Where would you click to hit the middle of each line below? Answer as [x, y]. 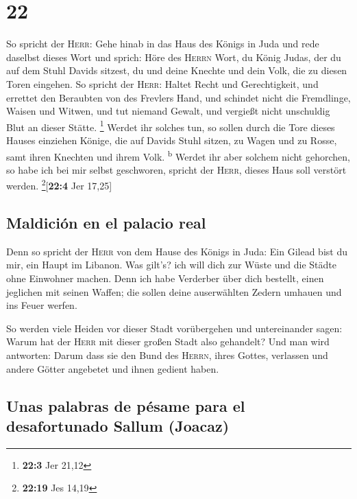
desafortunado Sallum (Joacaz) [118, 425]
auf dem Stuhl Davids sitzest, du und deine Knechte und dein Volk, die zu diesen [177, 70]
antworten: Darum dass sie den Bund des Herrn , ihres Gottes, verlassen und [167, 355]
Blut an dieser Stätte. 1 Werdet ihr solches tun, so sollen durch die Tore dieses [171, 126]
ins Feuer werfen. [42, 305]
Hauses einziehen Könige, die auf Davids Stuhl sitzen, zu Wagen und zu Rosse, [172, 140]
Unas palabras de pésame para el [126, 405]
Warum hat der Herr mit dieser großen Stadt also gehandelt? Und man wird [168, 341]
